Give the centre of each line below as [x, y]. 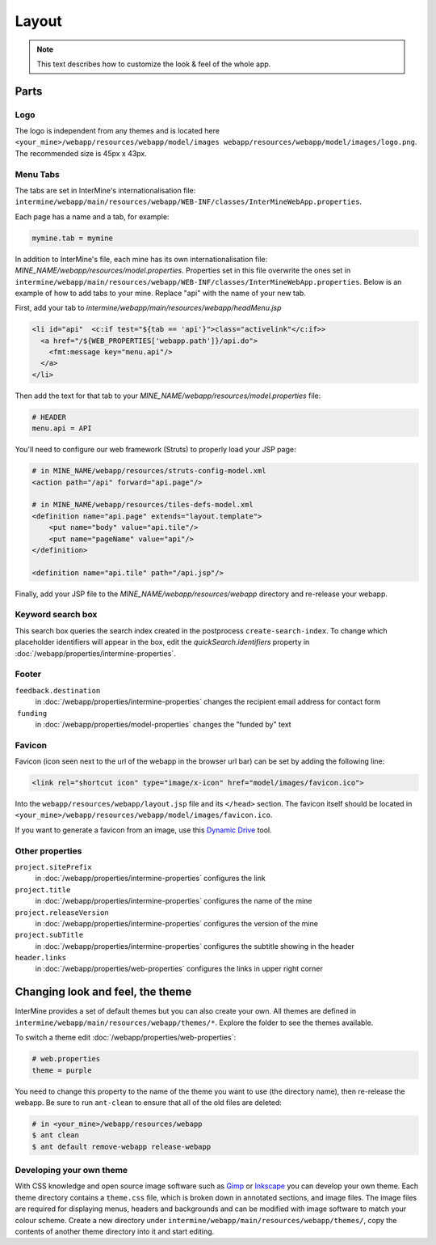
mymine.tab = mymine [72, 238]
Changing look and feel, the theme [103, 992]
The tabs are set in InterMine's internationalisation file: [105, 191]
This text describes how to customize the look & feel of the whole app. [154, 64]
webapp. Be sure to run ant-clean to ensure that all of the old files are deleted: [149, 1102]
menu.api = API [62, 428]
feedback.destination [58, 690]
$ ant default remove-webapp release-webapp [122, 1146]
